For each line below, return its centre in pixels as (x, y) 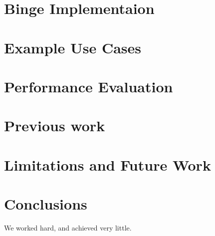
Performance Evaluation (89, 86)
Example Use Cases (73, 47)
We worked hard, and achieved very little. (68, 228)
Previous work (55, 125)
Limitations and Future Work (107, 164)
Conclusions (46, 204)
